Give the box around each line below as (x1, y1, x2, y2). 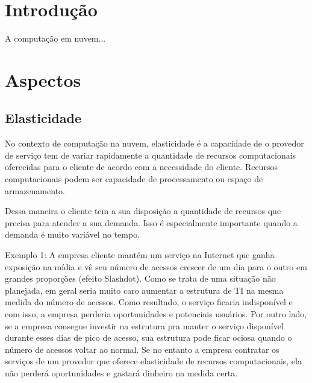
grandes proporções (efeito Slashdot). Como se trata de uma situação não (5, 272, 276, 285)
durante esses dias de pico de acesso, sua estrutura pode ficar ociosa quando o (5, 331, 292, 344)
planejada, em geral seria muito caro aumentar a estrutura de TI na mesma (5, 283, 284, 296)
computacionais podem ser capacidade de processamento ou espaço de (5, 173, 263, 185)
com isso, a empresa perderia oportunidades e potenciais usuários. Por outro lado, (5, 308, 307, 320)
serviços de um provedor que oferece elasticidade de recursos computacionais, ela (5, 355, 302, 367)
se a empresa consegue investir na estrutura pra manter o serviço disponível (5, 319, 284, 332)
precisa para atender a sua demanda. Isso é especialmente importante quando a (5, 216, 298, 229)
